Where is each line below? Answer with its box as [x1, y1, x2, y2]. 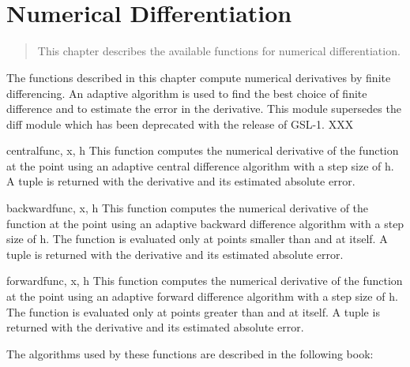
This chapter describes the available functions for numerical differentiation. [37, 43, 401, 59]
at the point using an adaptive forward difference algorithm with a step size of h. [6, 288, 398, 305]
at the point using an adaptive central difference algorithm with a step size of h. [6, 157, 394, 174]
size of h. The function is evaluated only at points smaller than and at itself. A [6, 230, 388, 247]
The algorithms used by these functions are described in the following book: [6, 345, 374, 361]
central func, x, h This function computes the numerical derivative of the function [6, 142, 399, 159]
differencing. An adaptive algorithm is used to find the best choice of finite [6, 84, 367, 101]
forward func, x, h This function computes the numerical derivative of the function [6, 272, 403, 289]
